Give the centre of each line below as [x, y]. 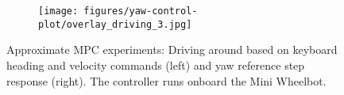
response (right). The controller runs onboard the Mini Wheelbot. [166, 80]
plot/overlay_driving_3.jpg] [115, 24]
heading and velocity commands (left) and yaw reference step [156, 65]
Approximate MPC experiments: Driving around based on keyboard [172, 49]
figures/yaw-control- [141, 11]
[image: [58, 11]
